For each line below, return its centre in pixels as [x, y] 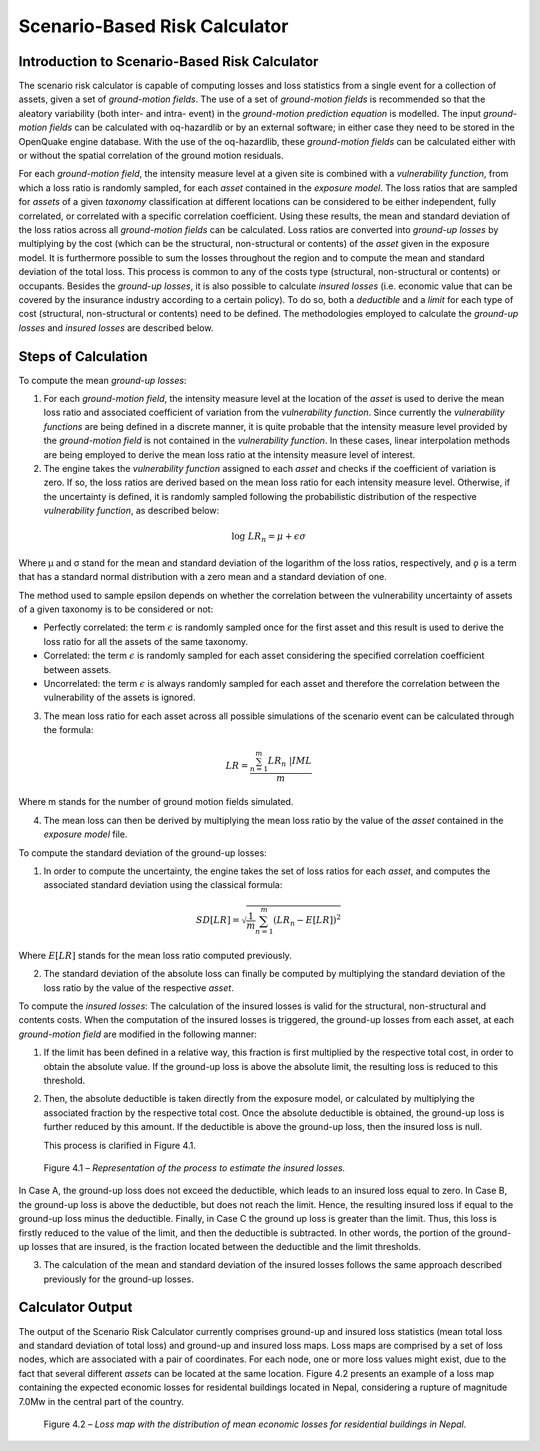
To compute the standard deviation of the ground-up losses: [142, 852]
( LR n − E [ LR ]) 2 [307, 921]
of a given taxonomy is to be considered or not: [116, 609]
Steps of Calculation [83, 356]
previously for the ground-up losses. [118, 1279]
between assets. [77, 669]
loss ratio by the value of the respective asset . [138, 987]
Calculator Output [75, 1307]
